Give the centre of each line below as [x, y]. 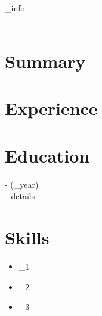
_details [20, 196]
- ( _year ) [22, 184]
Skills [27, 237]
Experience [51, 108]
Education [47, 155]
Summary [45, 60]
